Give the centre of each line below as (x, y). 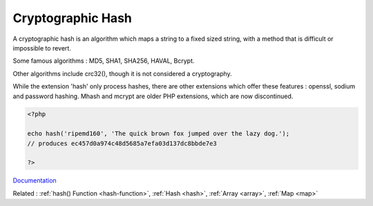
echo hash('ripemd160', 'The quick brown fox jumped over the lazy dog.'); (159, 134)
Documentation (35, 180)
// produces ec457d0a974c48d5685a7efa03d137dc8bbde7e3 (122, 143)
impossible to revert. (42, 48)
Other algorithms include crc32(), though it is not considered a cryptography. (123, 73)
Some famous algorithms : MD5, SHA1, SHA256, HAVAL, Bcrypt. (104, 61)
